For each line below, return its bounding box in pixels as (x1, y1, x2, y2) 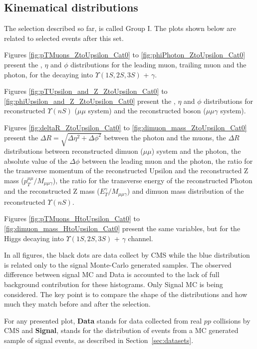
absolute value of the (4, 155, 67, 166)
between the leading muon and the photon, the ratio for (82, 155, 253, 166)
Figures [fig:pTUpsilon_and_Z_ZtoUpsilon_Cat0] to (4, 86, 168, 96)
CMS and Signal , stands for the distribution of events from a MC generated (4, 325, 239, 336)
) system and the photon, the (151, 146, 241, 156)
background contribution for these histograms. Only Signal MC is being (4, 279, 223, 289)
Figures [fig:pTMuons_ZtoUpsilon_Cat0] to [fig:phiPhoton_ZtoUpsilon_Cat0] (4, 49, 246, 60)
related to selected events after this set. (4, 32, 124, 43)
